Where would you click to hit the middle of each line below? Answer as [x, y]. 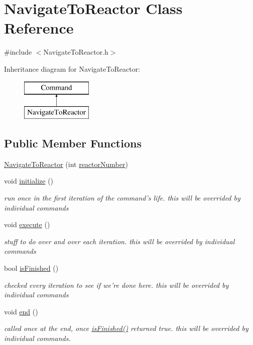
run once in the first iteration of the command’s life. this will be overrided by [122, 198]
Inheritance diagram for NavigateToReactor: [72, 68]
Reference [39, 28]
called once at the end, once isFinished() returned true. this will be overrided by [126, 328]
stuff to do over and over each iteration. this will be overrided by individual [119, 241]
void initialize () [29, 181]
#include [18, 52]
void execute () [27, 224]
